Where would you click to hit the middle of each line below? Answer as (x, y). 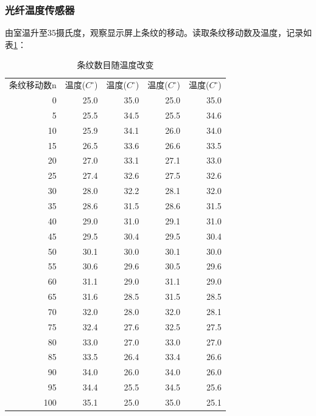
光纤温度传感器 (40, 9)
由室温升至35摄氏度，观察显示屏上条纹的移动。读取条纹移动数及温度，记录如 (158, 33)
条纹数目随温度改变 (115, 65)
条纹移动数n (33, 85)
